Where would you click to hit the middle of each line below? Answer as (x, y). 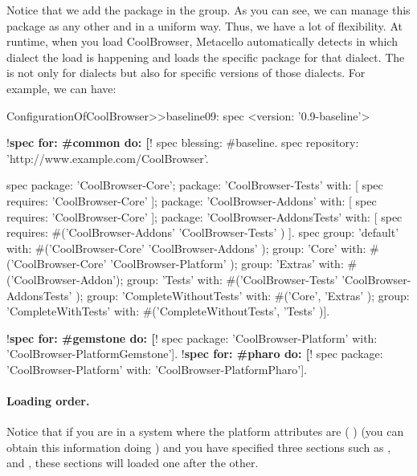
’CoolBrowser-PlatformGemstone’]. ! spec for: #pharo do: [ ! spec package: (195, 354)
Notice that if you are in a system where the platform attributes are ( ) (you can (205, 431)
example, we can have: (61, 88)
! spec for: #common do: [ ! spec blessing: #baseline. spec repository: (183, 142)
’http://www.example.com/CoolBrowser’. (108, 158)
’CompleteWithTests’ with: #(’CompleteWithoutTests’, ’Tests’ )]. (168, 311)
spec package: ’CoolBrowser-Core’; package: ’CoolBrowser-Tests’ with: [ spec (195, 185)
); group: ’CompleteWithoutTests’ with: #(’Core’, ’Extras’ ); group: (243, 295)
